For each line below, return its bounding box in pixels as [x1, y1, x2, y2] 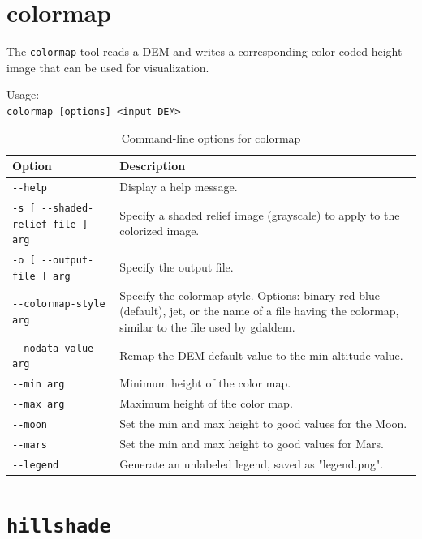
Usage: [6, 86, 40, 103]
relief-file [12, 218, 76, 230]
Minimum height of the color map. [119, 374, 291, 391]
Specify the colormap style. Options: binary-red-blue [119, 286, 380, 303]
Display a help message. [119, 178, 238, 195]
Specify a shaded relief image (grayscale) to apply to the [119, 206, 400, 223]
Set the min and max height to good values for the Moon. [119, 415, 407, 432]
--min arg [12, 379, 65, 391]
